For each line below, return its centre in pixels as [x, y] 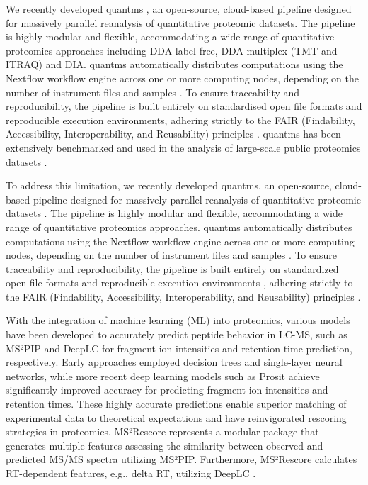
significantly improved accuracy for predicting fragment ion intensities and [167, 390]
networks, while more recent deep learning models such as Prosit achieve [163, 375]
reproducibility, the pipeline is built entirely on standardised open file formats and [184, 106]
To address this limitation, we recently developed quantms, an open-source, [169, 185]
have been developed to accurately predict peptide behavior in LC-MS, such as [177, 334]
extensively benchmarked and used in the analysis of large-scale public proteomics [183, 147]
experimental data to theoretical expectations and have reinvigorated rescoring [176, 417]
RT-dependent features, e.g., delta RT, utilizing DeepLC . [131, 473]
